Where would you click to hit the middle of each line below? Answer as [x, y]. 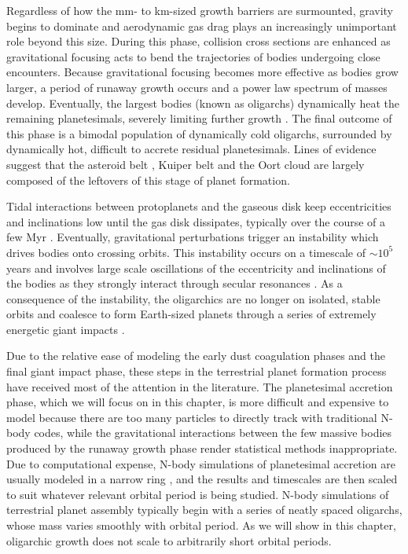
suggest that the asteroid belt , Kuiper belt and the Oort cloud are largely [186, 164]
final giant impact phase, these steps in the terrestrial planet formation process [197, 371]
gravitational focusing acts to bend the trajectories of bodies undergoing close [193, 56]
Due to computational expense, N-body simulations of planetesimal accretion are [201, 463]
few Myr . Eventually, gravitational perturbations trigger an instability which [193, 237]
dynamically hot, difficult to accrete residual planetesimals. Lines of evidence [191, 149]
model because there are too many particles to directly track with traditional [192, 417]
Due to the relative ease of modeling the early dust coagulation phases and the [196, 356]
